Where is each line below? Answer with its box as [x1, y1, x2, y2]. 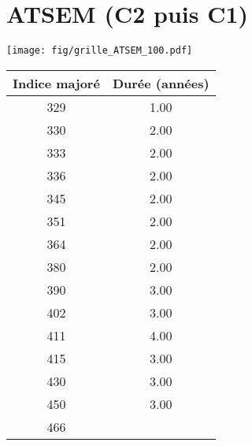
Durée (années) [112, 73, 209, 92]
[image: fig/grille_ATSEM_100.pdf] [6, 45, 193, 57]
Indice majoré [13, 73, 100, 92]
